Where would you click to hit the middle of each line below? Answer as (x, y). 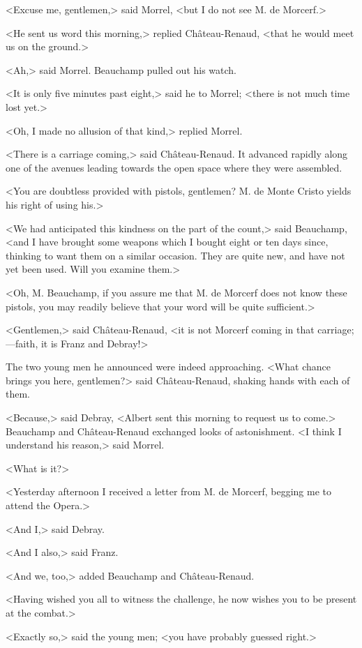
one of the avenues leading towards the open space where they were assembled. (174, 167)
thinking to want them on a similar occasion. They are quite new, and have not (175, 255)
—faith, (22, 343)
